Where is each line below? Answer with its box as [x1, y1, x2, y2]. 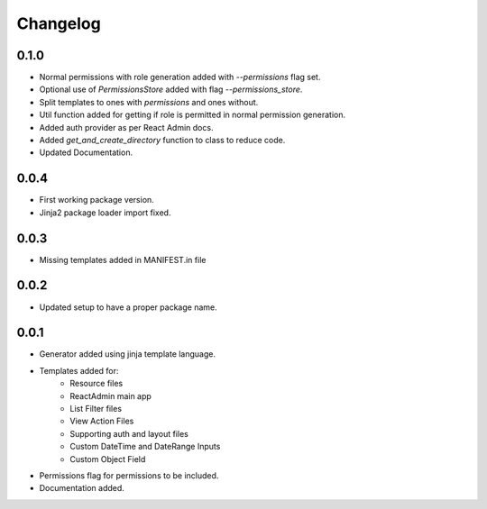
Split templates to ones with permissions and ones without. [39, 96, 259, 107]
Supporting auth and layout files [69, 428, 188, 439]
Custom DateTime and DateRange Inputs [69, 441, 221, 452]
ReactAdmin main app [69, 390, 152, 401]
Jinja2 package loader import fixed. [39, 207, 171, 218]
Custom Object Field [69, 453, 146, 464]
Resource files [69, 378, 124, 389]
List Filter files [69, 403, 122, 414]
